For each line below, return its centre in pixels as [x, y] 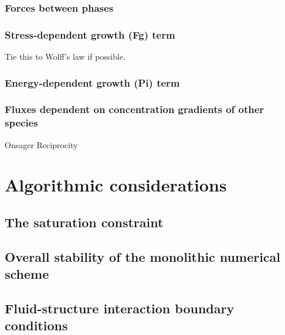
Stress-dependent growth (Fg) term [90, 34]
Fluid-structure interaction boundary [120, 308]
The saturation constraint [84, 222]
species [21, 123]
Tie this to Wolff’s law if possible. [65, 57]
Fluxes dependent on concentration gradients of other [135, 109]
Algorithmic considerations [116, 185]
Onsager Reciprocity [41, 144]
